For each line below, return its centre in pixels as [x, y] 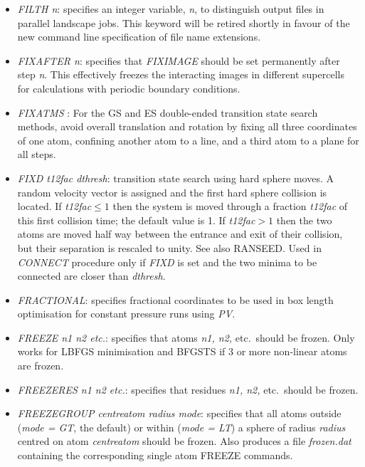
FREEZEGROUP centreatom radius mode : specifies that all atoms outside [179, 413]
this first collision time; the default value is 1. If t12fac [136, 220]
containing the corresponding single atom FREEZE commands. [155, 455]
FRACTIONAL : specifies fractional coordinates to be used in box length [175, 299]
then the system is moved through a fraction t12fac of [230, 206]
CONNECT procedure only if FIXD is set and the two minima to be [167, 262]
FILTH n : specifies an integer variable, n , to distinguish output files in [171, 9]
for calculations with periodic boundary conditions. [129, 88]
